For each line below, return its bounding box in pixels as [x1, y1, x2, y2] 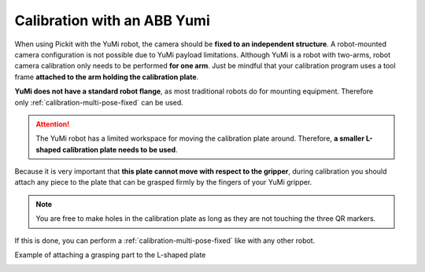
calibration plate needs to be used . [61, 145, 178, 154]
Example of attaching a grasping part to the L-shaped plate [14, 250, 206, 259]
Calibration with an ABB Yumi [14, 12, 210, 29]
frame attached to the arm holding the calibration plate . [14, 72, 199, 82]
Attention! [35, 119, 70, 129]
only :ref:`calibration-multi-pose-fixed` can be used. [14, 97, 184, 107]
